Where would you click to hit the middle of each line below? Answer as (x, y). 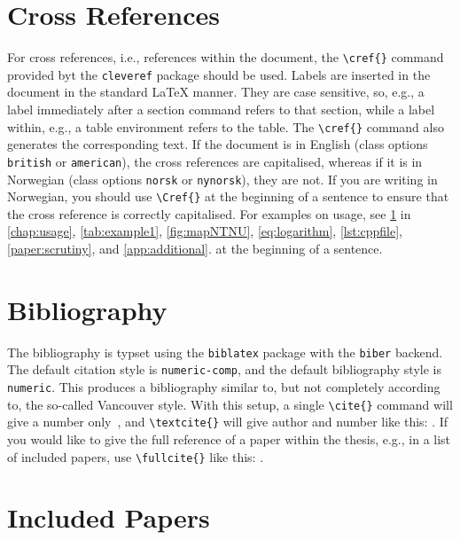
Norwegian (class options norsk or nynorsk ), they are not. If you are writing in (222, 179)
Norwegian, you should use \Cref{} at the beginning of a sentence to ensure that (228, 196)
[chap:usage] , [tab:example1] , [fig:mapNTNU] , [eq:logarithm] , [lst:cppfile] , (205, 231)
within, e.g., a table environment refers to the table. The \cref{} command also (226, 126)
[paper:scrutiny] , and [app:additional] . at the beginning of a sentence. (195, 249)
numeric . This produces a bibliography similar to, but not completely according (224, 387)
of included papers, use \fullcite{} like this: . (136, 456)
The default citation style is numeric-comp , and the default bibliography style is (224, 369)
